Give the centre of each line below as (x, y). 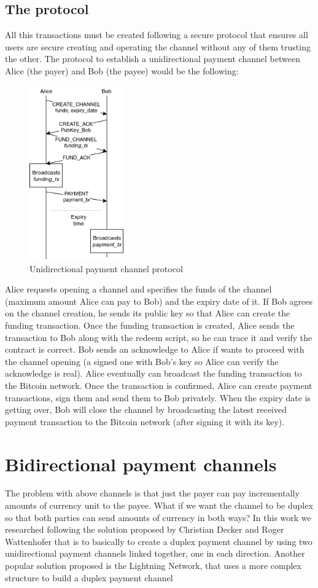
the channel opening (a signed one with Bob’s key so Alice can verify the (142, 361)
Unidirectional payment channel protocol (106, 268)
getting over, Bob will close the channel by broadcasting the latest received (146, 410)
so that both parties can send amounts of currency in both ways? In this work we (158, 517)
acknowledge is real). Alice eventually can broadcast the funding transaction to (153, 373)
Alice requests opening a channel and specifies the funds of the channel (138, 289)
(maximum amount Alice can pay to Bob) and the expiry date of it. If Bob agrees (159, 301)
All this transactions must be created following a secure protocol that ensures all (157, 35)
